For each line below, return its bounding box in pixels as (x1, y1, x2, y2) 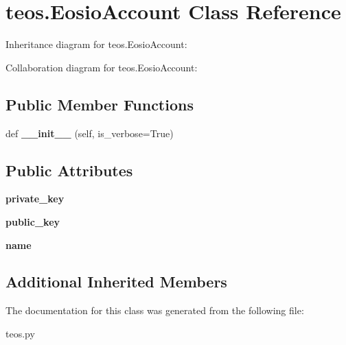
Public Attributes (5, 159, 133, 180)
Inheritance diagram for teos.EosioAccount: (5, 37, 187, 51)
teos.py (5, 326, 35, 340)
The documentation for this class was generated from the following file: (5, 303, 304, 318)
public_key (5, 214, 60, 228)
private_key (5, 191, 65, 206)
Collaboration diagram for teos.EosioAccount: (5, 60, 198, 74)
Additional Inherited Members (5, 271, 227, 292)
